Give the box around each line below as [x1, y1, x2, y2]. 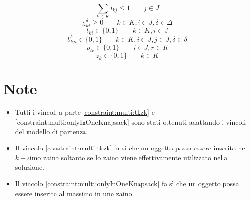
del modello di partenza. [15, 126, 88, 136]
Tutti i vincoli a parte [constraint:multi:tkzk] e [15, 107, 155, 117]
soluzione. [15, 162, 44, 172]
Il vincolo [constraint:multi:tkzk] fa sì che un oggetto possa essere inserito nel [15, 143, 247, 153]
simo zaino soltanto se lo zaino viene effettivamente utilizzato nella [27, 152, 228, 162]
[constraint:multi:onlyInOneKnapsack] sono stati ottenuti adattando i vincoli [15, 116, 246, 126]
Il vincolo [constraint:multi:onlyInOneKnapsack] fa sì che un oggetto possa [15, 178, 239, 188]
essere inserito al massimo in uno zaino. [15, 188, 134, 198]
